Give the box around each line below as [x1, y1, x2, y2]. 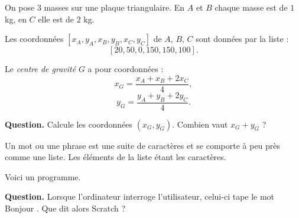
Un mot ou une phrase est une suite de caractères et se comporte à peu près [5, 139, 281, 151]
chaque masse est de [214, 1, 288, 13]
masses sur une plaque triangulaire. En [44, 1, 185, 13]
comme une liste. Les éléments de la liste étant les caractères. [5, 151, 226, 163]
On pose [5, 1, 35, 13]
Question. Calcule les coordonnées [5, 118, 133, 130]
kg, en [5, 12, 27, 25]
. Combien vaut [172, 118, 228, 130]
